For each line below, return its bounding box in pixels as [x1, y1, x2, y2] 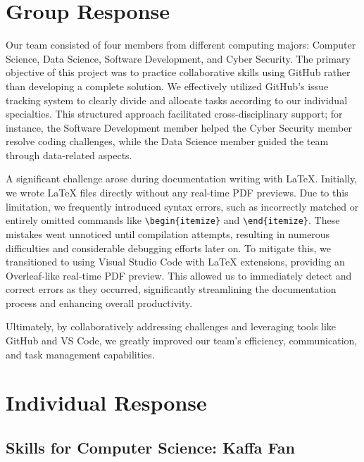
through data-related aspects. [6, 147, 132, 162]
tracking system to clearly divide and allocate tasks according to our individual [6, 92, 348, 107]
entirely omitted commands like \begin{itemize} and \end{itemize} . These [6, 213, 340, 227]
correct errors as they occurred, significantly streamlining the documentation [6, 282, 337, 296]
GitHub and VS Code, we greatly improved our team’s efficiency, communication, [6, 333, 358, 348]
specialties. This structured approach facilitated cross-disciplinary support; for [6, 106, 343, 121]
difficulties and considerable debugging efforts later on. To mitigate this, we [6, 240, 332, 255]
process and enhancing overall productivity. [6, 295, 193, 310]
